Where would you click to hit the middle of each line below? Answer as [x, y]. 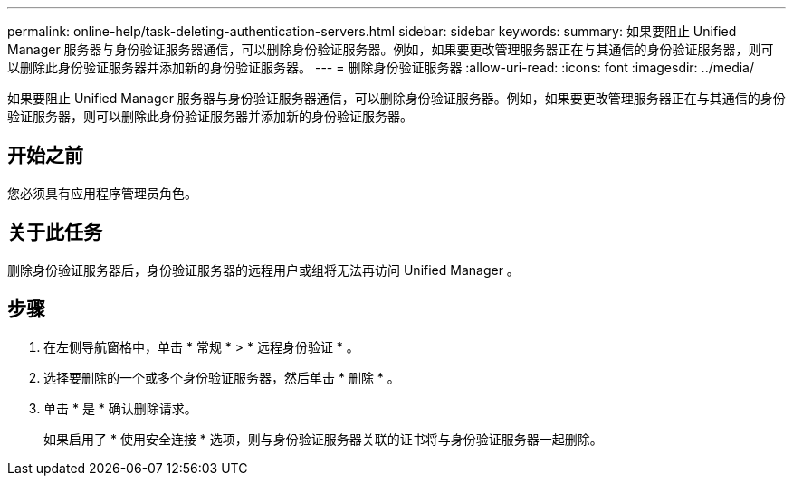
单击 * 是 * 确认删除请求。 [120, 408]
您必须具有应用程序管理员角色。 [102, 193]
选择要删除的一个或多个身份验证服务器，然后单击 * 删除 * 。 [222, 377]
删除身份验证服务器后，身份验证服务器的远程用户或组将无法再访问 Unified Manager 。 [263, 270]
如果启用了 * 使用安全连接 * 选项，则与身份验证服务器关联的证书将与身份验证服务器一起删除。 [323, 439]
